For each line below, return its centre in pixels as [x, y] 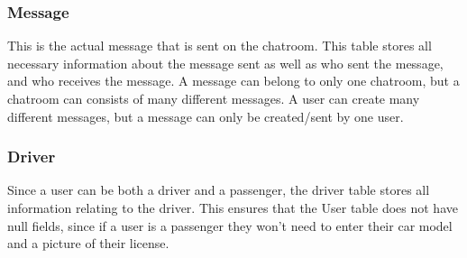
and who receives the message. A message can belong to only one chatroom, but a [233, 81]
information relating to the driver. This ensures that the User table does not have [233, 207]
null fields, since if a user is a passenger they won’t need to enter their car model [230, 225]
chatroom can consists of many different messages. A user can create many [214, 98]
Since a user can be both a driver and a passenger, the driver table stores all [219, 190]
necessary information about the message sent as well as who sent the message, [225, 63]
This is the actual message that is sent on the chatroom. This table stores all [220, 46]
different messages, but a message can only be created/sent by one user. [206, 116]
